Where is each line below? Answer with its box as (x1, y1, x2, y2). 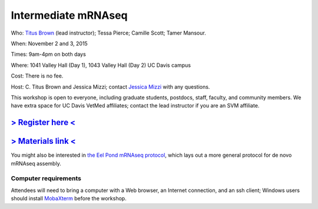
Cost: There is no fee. (11, 72, 64, 79)
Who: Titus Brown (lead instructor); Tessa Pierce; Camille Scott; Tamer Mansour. (11, 29, 206, 36)
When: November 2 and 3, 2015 (11, 40, 88, 47)
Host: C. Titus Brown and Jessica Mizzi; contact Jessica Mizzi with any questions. (11, 83, 210, 90)
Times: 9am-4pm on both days (11, 50, 87, 58)
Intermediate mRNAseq (11, 9, 128, 22)
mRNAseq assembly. (11, 160, 61, 167)
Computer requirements (11, 174, 82, 183)
